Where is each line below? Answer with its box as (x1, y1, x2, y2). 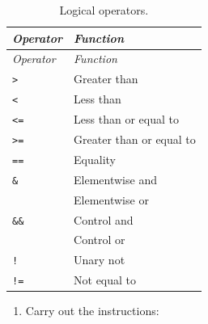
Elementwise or (74, 191, 149, 208)
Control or (74, 231, 125, 248)
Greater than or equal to (74, 131, 196, 148)
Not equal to (74, 271, 137, 288)
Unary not (74, 251, 125, 268)
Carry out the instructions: (25, 302, 159, 319)
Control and (74, 211, 134, 228)
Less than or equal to (74, 111, 179, 128)
